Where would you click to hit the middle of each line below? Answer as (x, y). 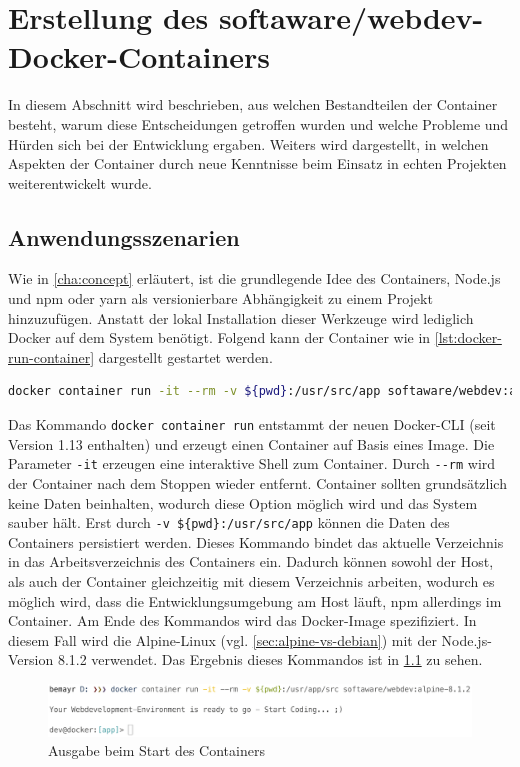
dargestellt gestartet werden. (185, 356)
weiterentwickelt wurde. (80, 182)
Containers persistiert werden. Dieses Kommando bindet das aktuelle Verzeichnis (256, 541)
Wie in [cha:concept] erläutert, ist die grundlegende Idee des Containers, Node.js (254, 278)
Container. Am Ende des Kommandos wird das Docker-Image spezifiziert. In (242, 620)
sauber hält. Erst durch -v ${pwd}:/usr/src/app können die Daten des (229, 522)
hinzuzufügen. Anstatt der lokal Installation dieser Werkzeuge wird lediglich (241, 317)
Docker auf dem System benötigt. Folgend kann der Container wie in (219, 337)
